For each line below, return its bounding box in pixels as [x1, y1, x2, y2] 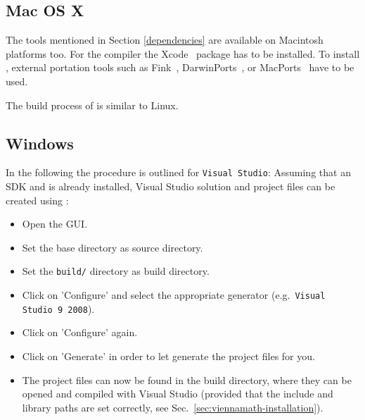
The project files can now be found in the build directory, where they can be [22, 372, 352, 387]
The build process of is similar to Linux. [6, 97, 179, 112]
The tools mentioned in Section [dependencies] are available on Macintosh [6, 32, 324, 47]
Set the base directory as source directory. [22, 240, 203, 254]
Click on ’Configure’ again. [22, 325, 138, 340]
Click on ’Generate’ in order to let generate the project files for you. [22, 348, 315, 363]
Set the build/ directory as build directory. [22, 264, 210, 278]
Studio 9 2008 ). [22, 301, 95, 316]
